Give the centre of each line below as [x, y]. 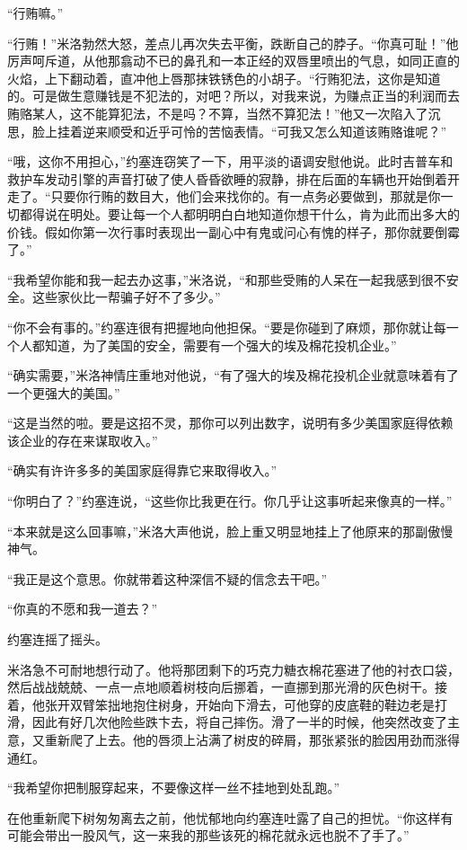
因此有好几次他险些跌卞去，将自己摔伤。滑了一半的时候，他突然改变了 [239, 722]
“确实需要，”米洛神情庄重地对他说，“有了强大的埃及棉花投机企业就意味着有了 [233, 375]
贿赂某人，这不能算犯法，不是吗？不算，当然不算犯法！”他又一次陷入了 [218, 113]
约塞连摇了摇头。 [57, 639]
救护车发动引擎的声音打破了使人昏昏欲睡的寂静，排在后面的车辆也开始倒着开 [233, 178]
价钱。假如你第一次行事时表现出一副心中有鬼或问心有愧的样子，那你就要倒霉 [233, 231]
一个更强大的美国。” [64, 392]
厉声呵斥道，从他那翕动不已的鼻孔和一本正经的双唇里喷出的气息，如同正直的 [233, 61]
